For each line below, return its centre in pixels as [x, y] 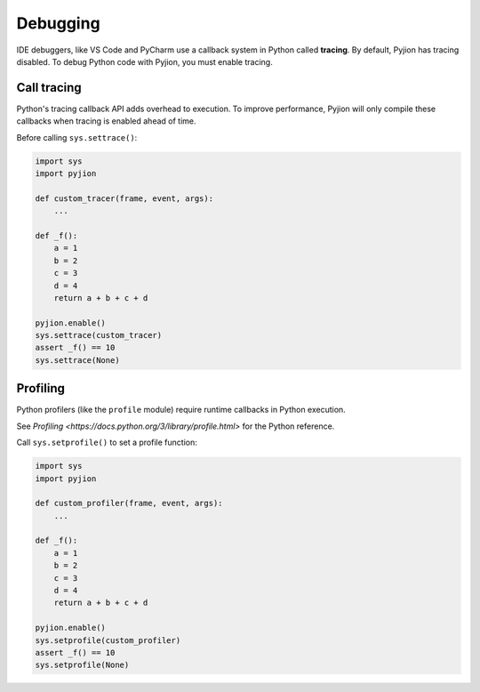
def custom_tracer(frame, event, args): [124, 198]
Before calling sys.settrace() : [77, 137]
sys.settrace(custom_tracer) [99, 335]
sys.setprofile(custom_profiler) [108, 640]
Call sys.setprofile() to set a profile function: [107, 443]
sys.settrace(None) [77, 360]
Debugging [59, 23]
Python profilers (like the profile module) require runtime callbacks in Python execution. [181, 410]
